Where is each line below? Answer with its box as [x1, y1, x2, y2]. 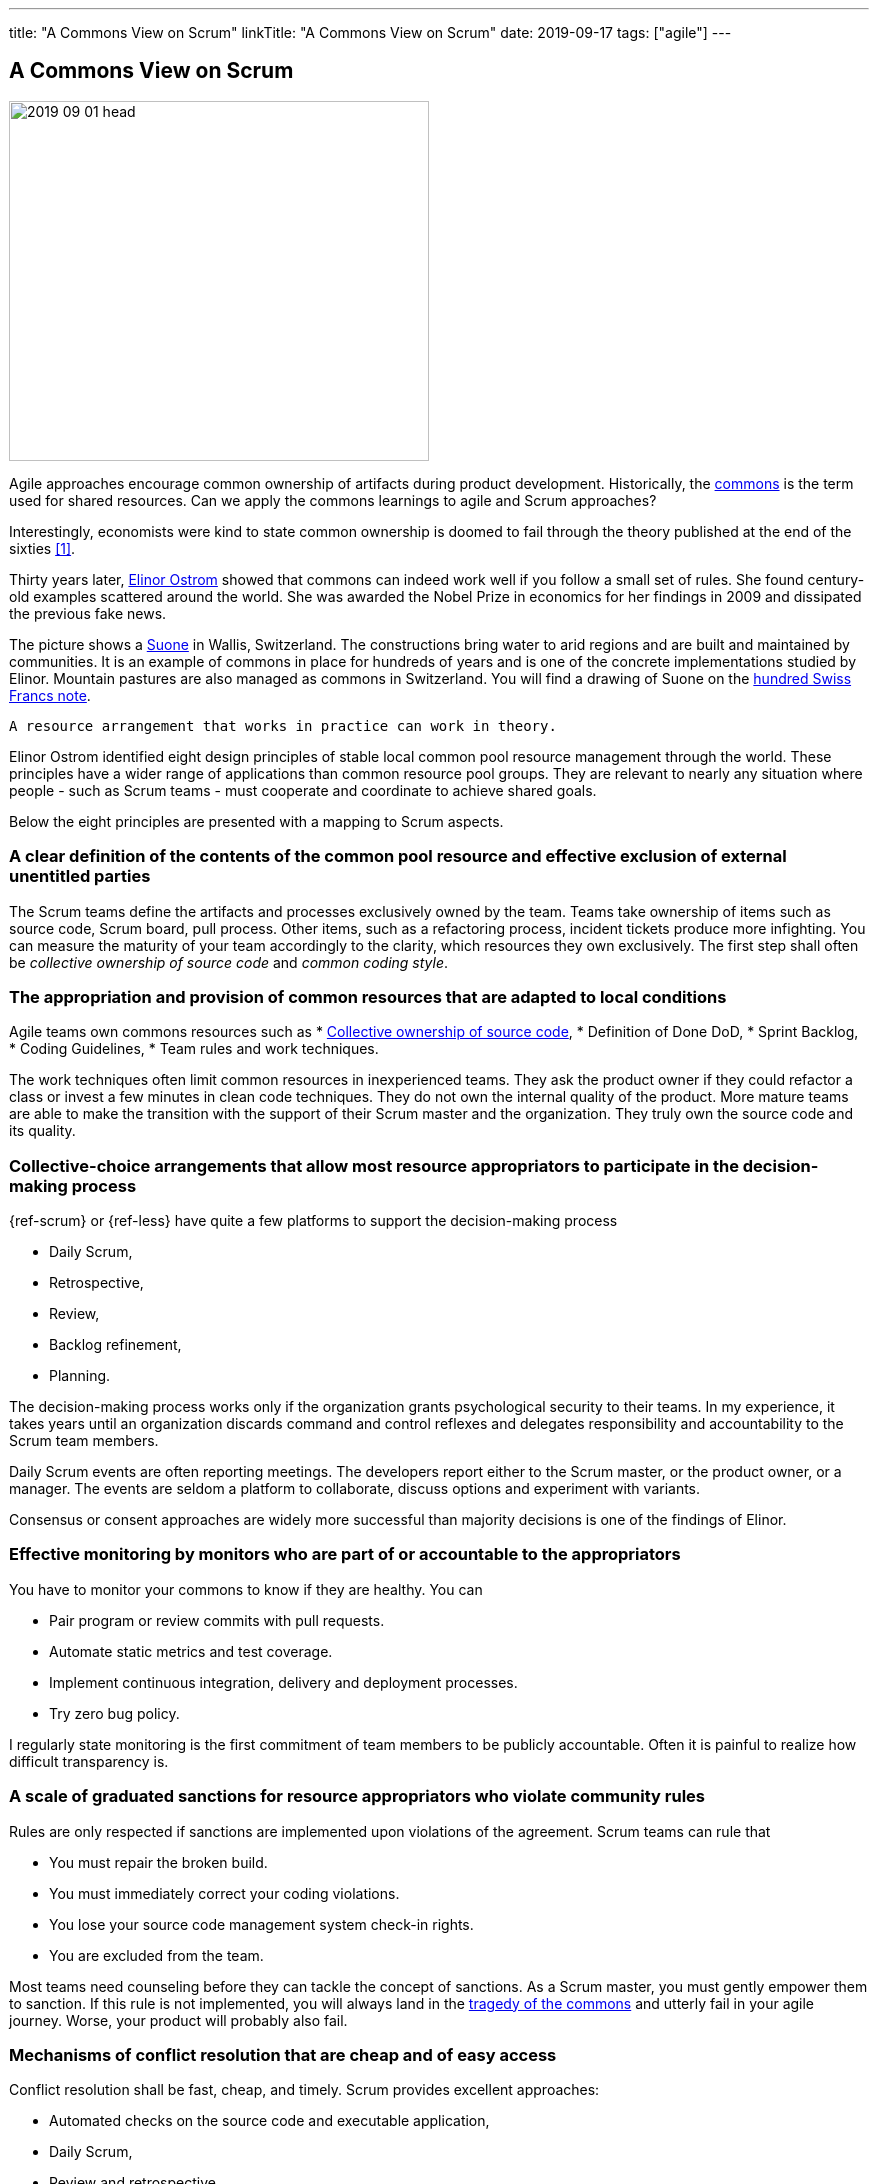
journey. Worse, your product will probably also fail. [9, 2011, 348, 2029]
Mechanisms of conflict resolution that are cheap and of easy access [9, 2044, 557, 2065]
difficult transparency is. [9, 1752, 169, 1770]
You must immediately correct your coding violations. [49, 1884, 400, 1902]
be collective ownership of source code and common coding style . [9, 953, 449, 971]
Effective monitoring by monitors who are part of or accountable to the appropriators [9, 1544, 681, 1565]
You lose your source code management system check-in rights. [49, 1915, 474, 1933]
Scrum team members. [9, 1432, 159, 1450]
